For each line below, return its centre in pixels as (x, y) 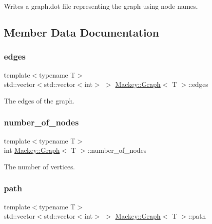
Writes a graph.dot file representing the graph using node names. (101, 6)
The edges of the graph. (39, 100)
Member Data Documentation (82, 32)
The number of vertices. (39, 166)
